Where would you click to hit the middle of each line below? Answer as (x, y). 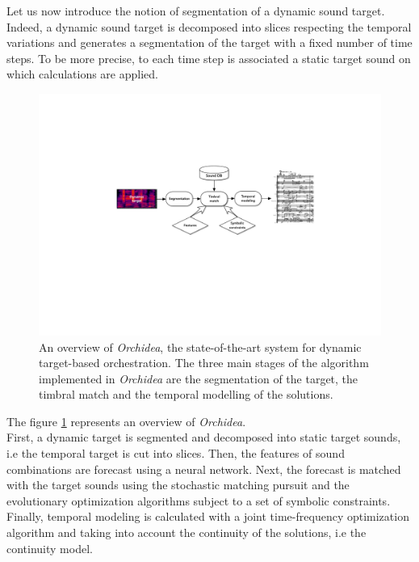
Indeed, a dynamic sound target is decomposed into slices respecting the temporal (209, 26)
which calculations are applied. (82, 74)
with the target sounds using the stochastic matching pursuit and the (178, 485)
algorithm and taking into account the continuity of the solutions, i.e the (186, 532)
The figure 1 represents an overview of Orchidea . (126, 421)
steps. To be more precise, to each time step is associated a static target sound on (209, 58)
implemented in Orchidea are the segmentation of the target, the (199, 378)
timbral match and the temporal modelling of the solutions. (186, 394)
